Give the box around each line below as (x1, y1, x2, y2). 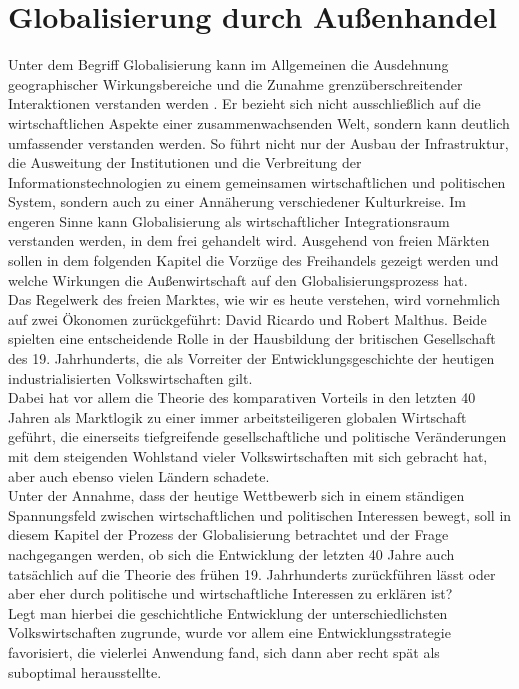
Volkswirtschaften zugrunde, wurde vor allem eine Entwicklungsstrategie (8, 622, 451, 643)
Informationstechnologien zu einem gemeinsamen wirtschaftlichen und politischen (8, 171, 506, 192)
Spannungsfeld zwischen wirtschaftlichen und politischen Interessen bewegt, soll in (8, 504, 512, 525)
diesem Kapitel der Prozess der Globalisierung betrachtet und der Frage (8, 524, 449, 545)
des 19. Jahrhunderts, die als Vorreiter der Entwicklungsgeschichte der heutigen (8, 348, 495, 369)
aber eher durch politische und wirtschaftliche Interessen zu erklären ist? (8, 583, 453, 604)
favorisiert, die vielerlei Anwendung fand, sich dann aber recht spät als (8, 641, 440, 662)
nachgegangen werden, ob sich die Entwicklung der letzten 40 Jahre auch (8, 543, 455, 564)
